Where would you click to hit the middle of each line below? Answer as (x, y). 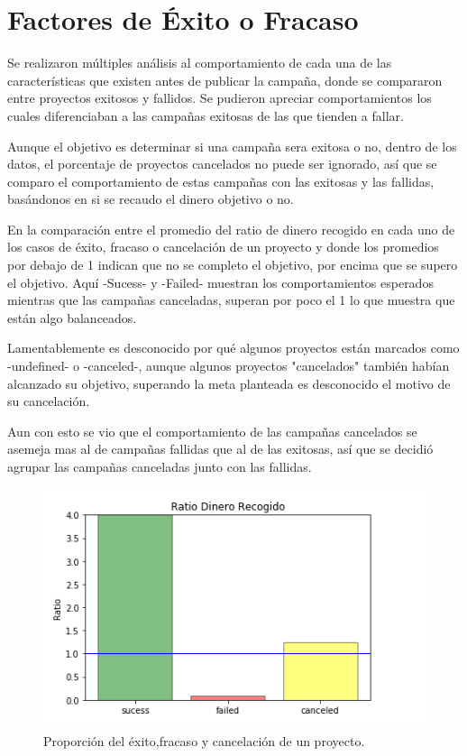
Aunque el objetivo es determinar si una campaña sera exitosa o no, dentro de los (232, 146)
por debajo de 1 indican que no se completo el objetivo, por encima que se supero (233, 265)
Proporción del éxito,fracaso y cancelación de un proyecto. (204, 740)
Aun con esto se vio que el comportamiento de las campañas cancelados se (212, 431)
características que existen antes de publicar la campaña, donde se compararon (225, 80)
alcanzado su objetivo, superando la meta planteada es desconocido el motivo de (229, 383)
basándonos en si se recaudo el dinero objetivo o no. (151, 199)
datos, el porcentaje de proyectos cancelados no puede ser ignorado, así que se (222, 164)
